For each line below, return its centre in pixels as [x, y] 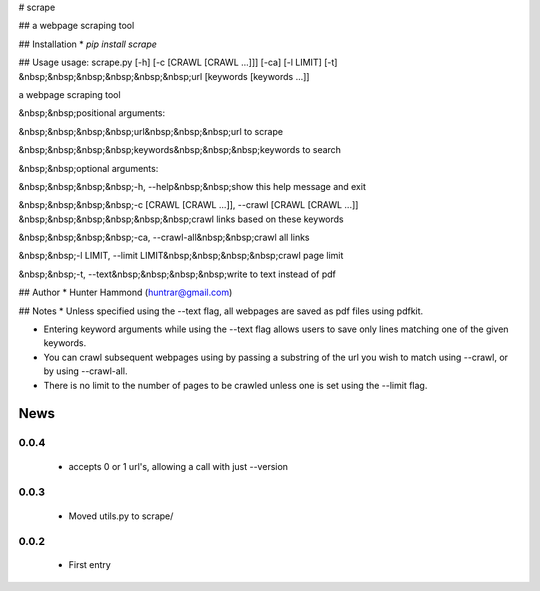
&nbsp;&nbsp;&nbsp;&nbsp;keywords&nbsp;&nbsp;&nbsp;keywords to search [180, 150]
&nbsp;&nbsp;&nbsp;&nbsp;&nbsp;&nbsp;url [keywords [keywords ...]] [164, 76]
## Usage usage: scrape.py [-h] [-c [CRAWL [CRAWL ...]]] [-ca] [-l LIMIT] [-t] [178, 62]
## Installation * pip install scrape [87, 44]
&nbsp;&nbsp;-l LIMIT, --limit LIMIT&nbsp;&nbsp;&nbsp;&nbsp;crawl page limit [181, 256]
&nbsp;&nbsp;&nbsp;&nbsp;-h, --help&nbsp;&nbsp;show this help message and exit [192, 186]
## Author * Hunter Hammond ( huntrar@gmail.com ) [125, 292]
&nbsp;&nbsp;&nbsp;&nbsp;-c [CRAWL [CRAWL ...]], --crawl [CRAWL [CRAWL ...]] [188, 205]
